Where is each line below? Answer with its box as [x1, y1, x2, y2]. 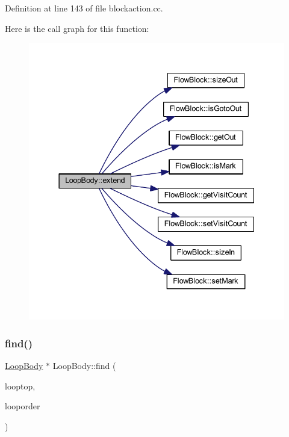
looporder [5, 400, 40, 412]
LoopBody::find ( [52, 359, 116, 372]
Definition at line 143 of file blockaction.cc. [5, 2, 163, 14]
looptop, [5, 379, 36, 392]
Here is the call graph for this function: [5, 22, 149, 34]
